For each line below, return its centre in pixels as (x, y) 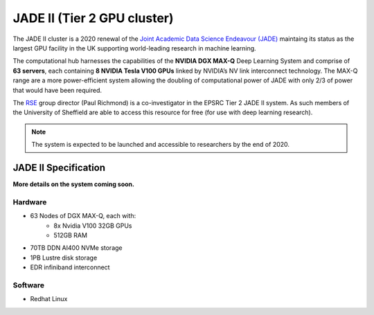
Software (29, 285)
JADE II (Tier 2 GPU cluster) (93, 18)
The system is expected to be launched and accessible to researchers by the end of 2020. (161, 145)
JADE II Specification (59, 167)
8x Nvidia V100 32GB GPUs (93, 226)
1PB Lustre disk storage (64, 258)
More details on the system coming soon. (74, 184)
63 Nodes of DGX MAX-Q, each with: (83, 216)
